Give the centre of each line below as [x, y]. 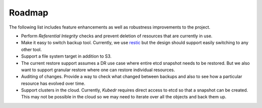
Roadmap [29, 13]
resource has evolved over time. [53, 83]
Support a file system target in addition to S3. [66, 56]
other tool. [32, 49]
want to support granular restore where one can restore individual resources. [98, 70]
